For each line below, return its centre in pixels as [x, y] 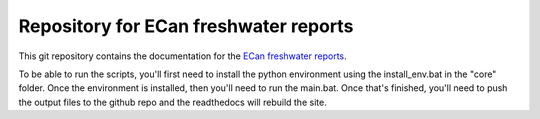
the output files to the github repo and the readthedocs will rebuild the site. [172, 102]
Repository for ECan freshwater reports [186, 26]
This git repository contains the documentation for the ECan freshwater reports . [182, 56]
